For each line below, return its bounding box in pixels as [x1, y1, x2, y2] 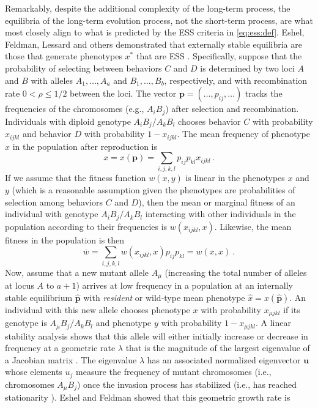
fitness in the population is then [5, 233, 125, 246]
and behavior [22, 127, 72, 140]
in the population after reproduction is [12, 139, 157, 152]
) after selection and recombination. [165, 102, 299, 115]
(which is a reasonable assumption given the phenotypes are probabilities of [12, 184, 295, 196]
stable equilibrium [5, 291, 73, 303]
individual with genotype [5, 207, 98, 220]
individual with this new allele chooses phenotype [5, 303, 190, 316]
